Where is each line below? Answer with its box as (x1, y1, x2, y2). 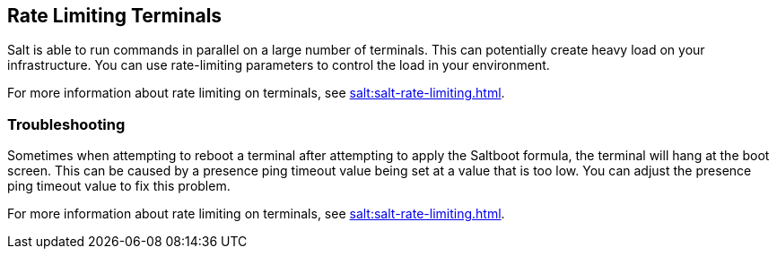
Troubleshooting (7, 115, 126, 133)
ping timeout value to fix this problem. (7, 178, 231, 194)
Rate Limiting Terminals (7, 4, 223, 27)
